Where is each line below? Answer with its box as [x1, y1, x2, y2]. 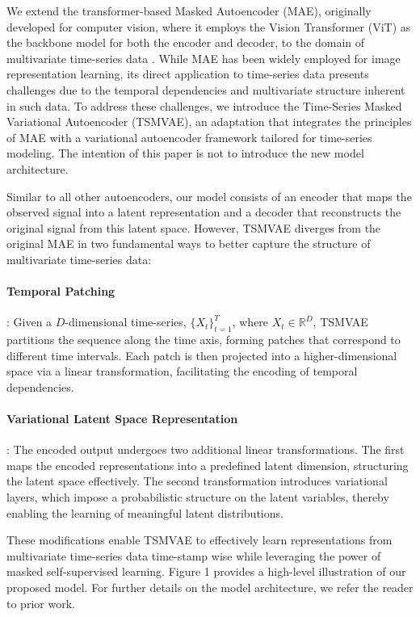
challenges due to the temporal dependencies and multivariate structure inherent [6, 81, 405, 98]
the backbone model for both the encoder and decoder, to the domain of [6, 34, 365, 51]
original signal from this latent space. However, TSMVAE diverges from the [6, 219, 381, 236]
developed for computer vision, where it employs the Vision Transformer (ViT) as [6, 18, 411, 35]
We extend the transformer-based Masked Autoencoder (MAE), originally [6, 2, 372, 19]
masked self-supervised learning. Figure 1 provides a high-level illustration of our [6, 563, 406, 580]
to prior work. [6, 594, 75, 611]
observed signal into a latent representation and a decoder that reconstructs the [6, 204, 401, 220]
